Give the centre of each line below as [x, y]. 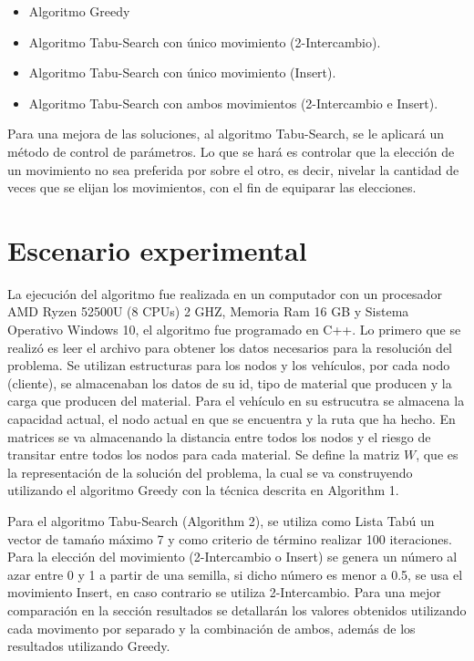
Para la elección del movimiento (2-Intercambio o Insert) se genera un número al [232, 557]
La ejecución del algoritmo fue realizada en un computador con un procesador [225, 293]
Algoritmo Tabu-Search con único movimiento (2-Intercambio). [205, 41]
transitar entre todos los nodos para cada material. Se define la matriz [204, 454]
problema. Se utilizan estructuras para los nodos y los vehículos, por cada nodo [229, 365]
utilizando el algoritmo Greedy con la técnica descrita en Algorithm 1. [203, 490]
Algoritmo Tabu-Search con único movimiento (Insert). [182, 72]
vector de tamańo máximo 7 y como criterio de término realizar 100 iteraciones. [230, 538]
